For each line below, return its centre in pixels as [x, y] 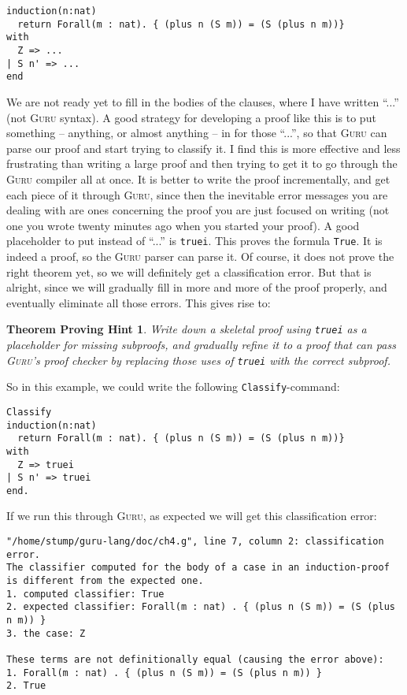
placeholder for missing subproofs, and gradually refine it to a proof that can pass [201, 344]
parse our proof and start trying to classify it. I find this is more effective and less [203, 148]
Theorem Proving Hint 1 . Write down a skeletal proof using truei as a [187, 329]
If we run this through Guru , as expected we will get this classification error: [192, 516]
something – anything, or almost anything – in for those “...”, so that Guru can [197, 133]
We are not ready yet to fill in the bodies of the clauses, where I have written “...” [203, 101]
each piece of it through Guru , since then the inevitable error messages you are [197, 194]
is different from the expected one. [105, 581]
